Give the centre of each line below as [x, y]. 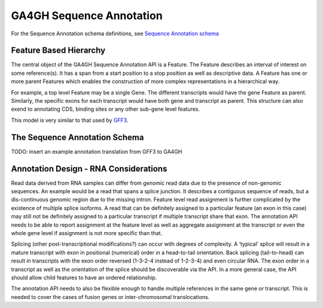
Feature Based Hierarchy [58, 51]
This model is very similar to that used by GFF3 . [70, 120]
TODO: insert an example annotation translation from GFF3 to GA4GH [97, 151]
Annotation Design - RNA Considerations [89, 168]
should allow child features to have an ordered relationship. [84, 277]
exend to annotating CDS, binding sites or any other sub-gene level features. [106, 109]
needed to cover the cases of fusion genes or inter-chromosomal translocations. [110, 297]
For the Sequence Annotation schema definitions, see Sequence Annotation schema [115, 33]
